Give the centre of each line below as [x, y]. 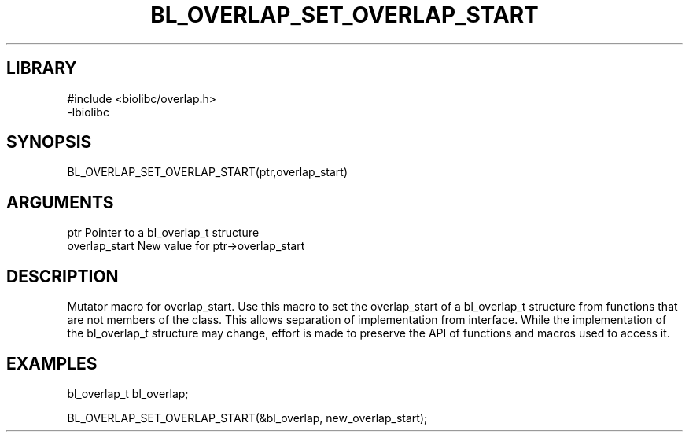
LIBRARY [42, 68]
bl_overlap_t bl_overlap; [128, 393]
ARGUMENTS [60, 202]
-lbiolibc [88, 112]
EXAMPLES [52, 363]
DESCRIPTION [63, 276]
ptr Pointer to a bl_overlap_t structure [163, 233]
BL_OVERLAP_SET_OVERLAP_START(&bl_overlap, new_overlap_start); [247, 418]
